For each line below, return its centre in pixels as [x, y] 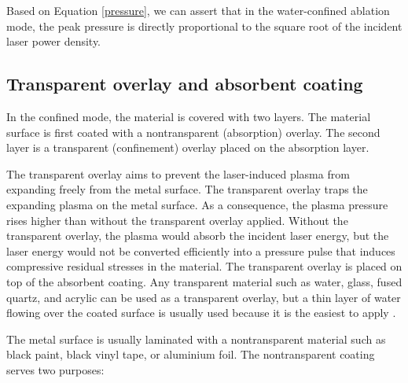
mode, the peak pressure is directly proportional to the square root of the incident [204, 26]
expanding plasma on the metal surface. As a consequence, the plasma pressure [197, 204]
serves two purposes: [55, 369]
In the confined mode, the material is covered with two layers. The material [189, 116]
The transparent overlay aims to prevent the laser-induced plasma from [178, 173]
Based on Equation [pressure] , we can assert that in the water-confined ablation [198, 10]
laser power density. [54, 41]
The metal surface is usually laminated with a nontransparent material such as [196, 339]
